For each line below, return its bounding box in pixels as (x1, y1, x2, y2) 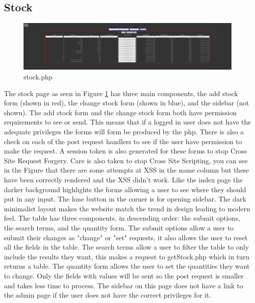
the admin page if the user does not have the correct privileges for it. (4, 290, 211, 300)
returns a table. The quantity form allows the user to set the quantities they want (4, 261, 250, 271)
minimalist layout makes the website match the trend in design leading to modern (4, 203, 251, 213)
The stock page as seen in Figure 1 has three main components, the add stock (4, 88, 238, 98)
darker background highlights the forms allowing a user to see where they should (4, 184, 246, 194)
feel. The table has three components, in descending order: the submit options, (4, 213, 240, 223)
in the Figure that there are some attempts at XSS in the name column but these (4, 165, 249, 175)
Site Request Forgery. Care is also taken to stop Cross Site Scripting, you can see (4, 155, 248, 165)
